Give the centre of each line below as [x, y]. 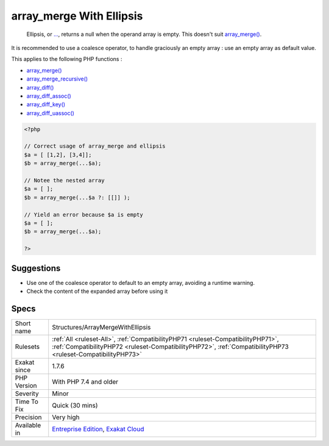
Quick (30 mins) [75, 405]
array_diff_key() [46, 104]
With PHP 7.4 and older [85, 381]
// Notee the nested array [64, 180]
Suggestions [36, 268]
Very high [66, 417]
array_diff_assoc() [49, 96]
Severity [27, 394]
